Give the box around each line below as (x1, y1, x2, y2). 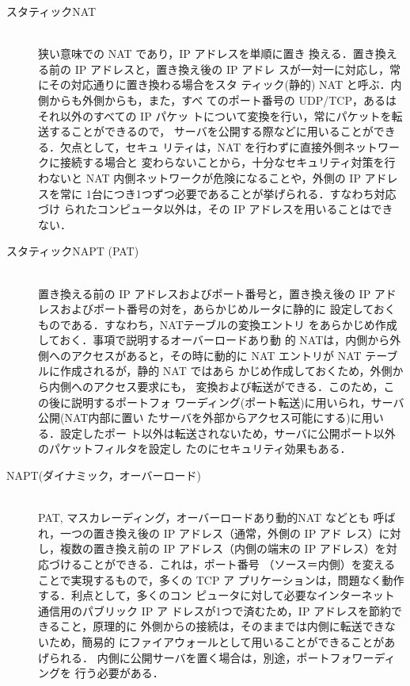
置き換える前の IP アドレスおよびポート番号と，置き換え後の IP (38, 285, 371, 301)
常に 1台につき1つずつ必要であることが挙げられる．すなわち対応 (59, 185, 397, 201)
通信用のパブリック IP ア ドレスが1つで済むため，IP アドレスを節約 (38, 602, 392, 619)
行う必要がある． (74, 665, 164, 681)
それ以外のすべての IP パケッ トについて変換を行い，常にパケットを (38, 107, 392, 124)
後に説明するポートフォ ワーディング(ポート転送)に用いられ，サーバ (48, 393, 404, 410)
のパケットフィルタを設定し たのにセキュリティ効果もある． (38, 440, 351, 457)
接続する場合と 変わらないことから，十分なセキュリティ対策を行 (59, 154, 396, 171)
